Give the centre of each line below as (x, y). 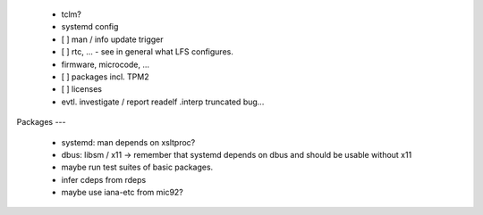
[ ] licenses (82, 89)
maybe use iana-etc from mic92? (122, 193)
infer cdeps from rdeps (104, 179)
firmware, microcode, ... (106, 64)
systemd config (90, 27)
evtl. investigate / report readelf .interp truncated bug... (163, 102)
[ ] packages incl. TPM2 (105, 77)
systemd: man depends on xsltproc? (128, 142)
